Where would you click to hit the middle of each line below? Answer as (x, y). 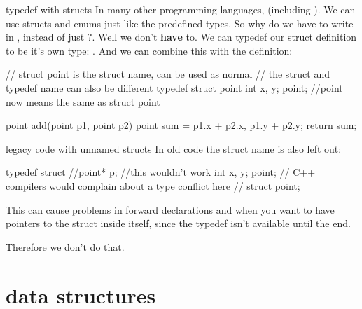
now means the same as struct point (83, 101)
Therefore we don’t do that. (65, 246)
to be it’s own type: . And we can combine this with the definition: (149, 50)
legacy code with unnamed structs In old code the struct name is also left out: (174, 148)
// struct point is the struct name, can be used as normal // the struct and (168, 74)
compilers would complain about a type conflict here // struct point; (153, 185)
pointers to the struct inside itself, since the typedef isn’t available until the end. (178, 223)
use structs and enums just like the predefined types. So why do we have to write (180, 23)
